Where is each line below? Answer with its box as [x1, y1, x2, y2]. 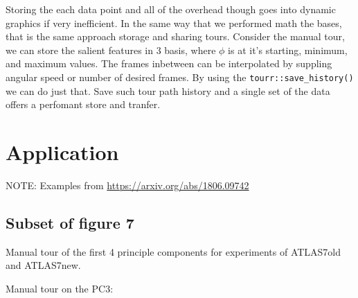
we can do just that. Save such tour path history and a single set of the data [6, 83, 330, 98]
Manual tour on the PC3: [6, 281, 114, 295]
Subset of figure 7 [6, 211, 134, 233]
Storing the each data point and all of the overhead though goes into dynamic [6, 2, 336, 16]
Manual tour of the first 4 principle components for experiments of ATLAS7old [6, 244, 341, 258]
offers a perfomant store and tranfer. [6, 97, 161, 112]
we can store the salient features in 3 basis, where [6, 42, 216, 57]
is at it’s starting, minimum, [228, 42, 348, 57]
